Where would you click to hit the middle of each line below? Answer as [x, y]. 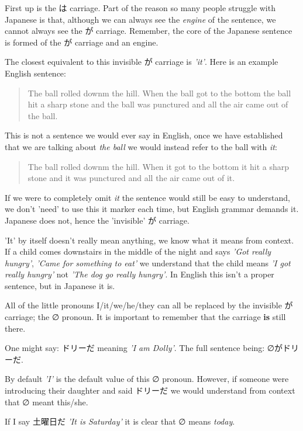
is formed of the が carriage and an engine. [82, 42]
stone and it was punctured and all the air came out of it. [131, 178]
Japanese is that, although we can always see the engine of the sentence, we [140, 19]
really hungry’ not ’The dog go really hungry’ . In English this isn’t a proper [140, 274]
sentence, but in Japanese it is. [60, 285]
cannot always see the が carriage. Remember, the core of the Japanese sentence [149, 31]
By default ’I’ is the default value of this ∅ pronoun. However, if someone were [147, 379]
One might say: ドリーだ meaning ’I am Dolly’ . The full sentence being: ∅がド [148, 348]
